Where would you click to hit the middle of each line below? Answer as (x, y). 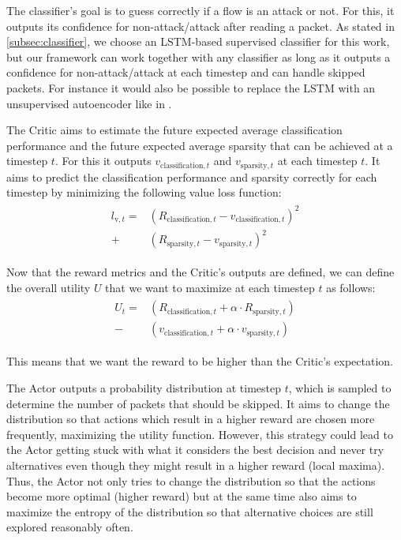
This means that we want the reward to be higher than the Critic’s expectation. (200, 361)
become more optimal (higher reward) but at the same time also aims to (182, 496)
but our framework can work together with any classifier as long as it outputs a (199, 56)
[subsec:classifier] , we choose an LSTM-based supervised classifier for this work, (198, 41)
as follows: (351, 287)
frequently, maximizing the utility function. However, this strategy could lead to (200, 434)
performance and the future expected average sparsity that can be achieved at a (200, 145)
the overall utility (49, 287)
